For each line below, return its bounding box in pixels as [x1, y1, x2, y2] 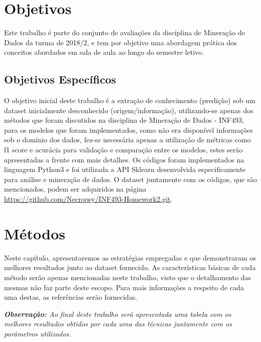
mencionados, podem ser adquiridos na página [4, 184, 147, 194]
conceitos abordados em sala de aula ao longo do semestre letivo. [4, 47, 204, 57]
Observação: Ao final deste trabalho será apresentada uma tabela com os [4, 308, 231, 319]
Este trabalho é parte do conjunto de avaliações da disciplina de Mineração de [4, 27, 245, 38]
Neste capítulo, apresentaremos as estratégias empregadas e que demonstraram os [4, 252, 256, 263]
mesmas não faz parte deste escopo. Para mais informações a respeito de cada [4, 282, 244, 292]
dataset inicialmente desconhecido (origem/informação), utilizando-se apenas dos [4, 105, 253, 115]
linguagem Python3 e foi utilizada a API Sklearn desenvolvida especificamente [4, 164, 246, 175]
